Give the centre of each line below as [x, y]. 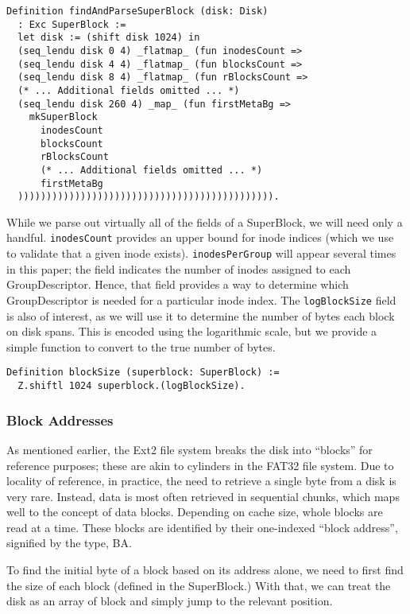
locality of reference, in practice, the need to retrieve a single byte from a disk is [201, 481]
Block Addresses [60, 420]
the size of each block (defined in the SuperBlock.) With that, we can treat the [199, 585]
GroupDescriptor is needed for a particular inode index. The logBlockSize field [201, 299]
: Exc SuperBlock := [72, 24]
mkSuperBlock [63, 117]
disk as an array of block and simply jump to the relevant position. [170, 601]
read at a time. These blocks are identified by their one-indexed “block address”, [202, 527]
